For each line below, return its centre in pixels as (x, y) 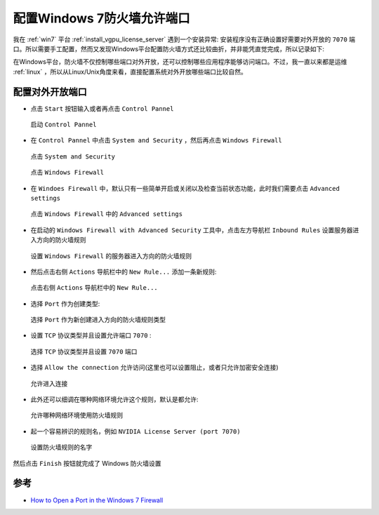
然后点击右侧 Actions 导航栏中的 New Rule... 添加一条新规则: (124, 272)
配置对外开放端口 (50, 92)
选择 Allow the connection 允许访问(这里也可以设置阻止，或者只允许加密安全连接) (154, 368)
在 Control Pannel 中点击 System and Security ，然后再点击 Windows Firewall (156, 140)
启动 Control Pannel (64, 125)
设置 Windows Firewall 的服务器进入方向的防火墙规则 (111, 255)
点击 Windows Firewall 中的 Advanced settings (106, 214)
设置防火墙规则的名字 (61, 447)
